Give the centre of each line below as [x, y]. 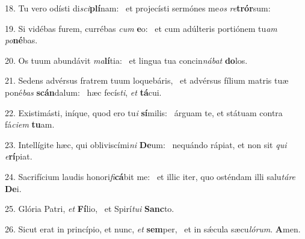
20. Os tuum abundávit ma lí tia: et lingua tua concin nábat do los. [126, 60]
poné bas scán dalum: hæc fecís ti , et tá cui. [83, 92]
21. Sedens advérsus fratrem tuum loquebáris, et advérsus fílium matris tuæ [147, 80]
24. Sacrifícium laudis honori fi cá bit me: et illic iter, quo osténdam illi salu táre [150, 176]
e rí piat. [19, 156]
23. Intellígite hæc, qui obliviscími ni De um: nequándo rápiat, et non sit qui [146, 144]
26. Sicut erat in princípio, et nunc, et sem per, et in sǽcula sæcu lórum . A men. [153, 228]
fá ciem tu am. [30, 124]
